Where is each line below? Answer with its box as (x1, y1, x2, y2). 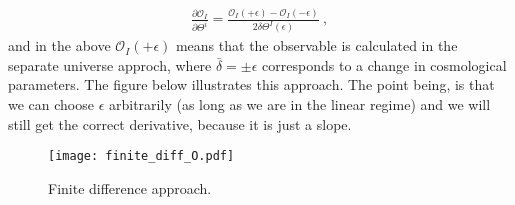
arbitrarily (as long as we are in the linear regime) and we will (109, 94, 491, 115)
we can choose (8, 94, 94, 115)
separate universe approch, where (8, 54, 212, 75)
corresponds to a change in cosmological (262, 54, 507, 75)
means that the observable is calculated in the (175, 35, 458, 56)
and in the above (8, 35, 111, 56)
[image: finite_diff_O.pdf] (48, 149, 235, 164)
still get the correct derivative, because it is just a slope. (8, 113, 352, 134)
